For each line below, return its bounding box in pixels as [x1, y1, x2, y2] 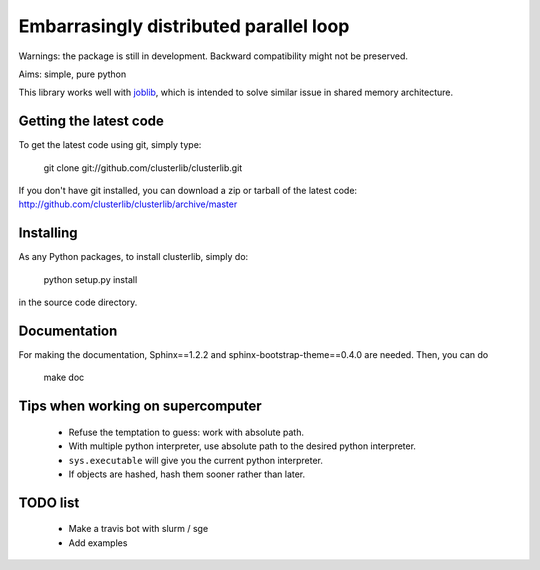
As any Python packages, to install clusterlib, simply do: [18, 251, 249, 263]
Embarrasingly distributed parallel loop [18, 15, 350, 37]
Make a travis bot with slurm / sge [68, 523, 209, 535]
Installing [18, 225, 79, 242]
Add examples [68, 536, 128, 549]
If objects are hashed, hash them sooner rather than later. [68, 468, 306, 480]
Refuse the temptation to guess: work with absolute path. [68, 426, 305, 438]
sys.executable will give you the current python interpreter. [68, 454, 324, 466]
